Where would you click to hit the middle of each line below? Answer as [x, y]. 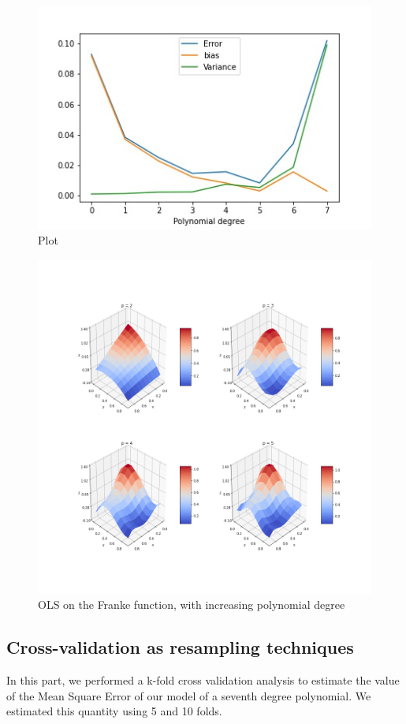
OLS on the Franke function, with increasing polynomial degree [192, 605]
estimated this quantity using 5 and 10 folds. [114, 711]
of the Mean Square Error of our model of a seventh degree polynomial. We [189, 695]
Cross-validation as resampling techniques [180, 647]
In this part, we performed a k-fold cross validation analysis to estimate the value [203, 680]
